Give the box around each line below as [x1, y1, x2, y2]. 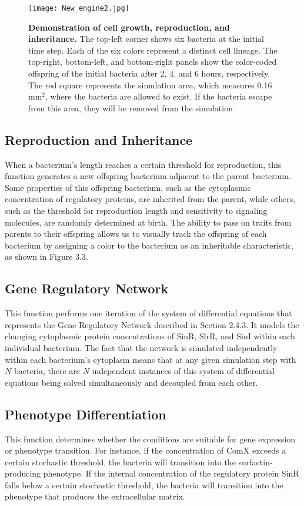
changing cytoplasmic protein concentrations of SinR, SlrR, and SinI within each [5, 330, 295, 342]
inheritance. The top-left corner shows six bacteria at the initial [28, 32, 264, 45]
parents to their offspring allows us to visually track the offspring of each [5, 227, 267, 240]
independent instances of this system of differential [92, 365, 275, 377]
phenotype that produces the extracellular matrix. [5, 490, 185, 502]
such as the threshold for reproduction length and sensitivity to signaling [5, 204, 268, 216]
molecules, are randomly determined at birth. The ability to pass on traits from [5, 216, 292, 228]
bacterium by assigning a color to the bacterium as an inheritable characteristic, [5, 239, 293, 251]
